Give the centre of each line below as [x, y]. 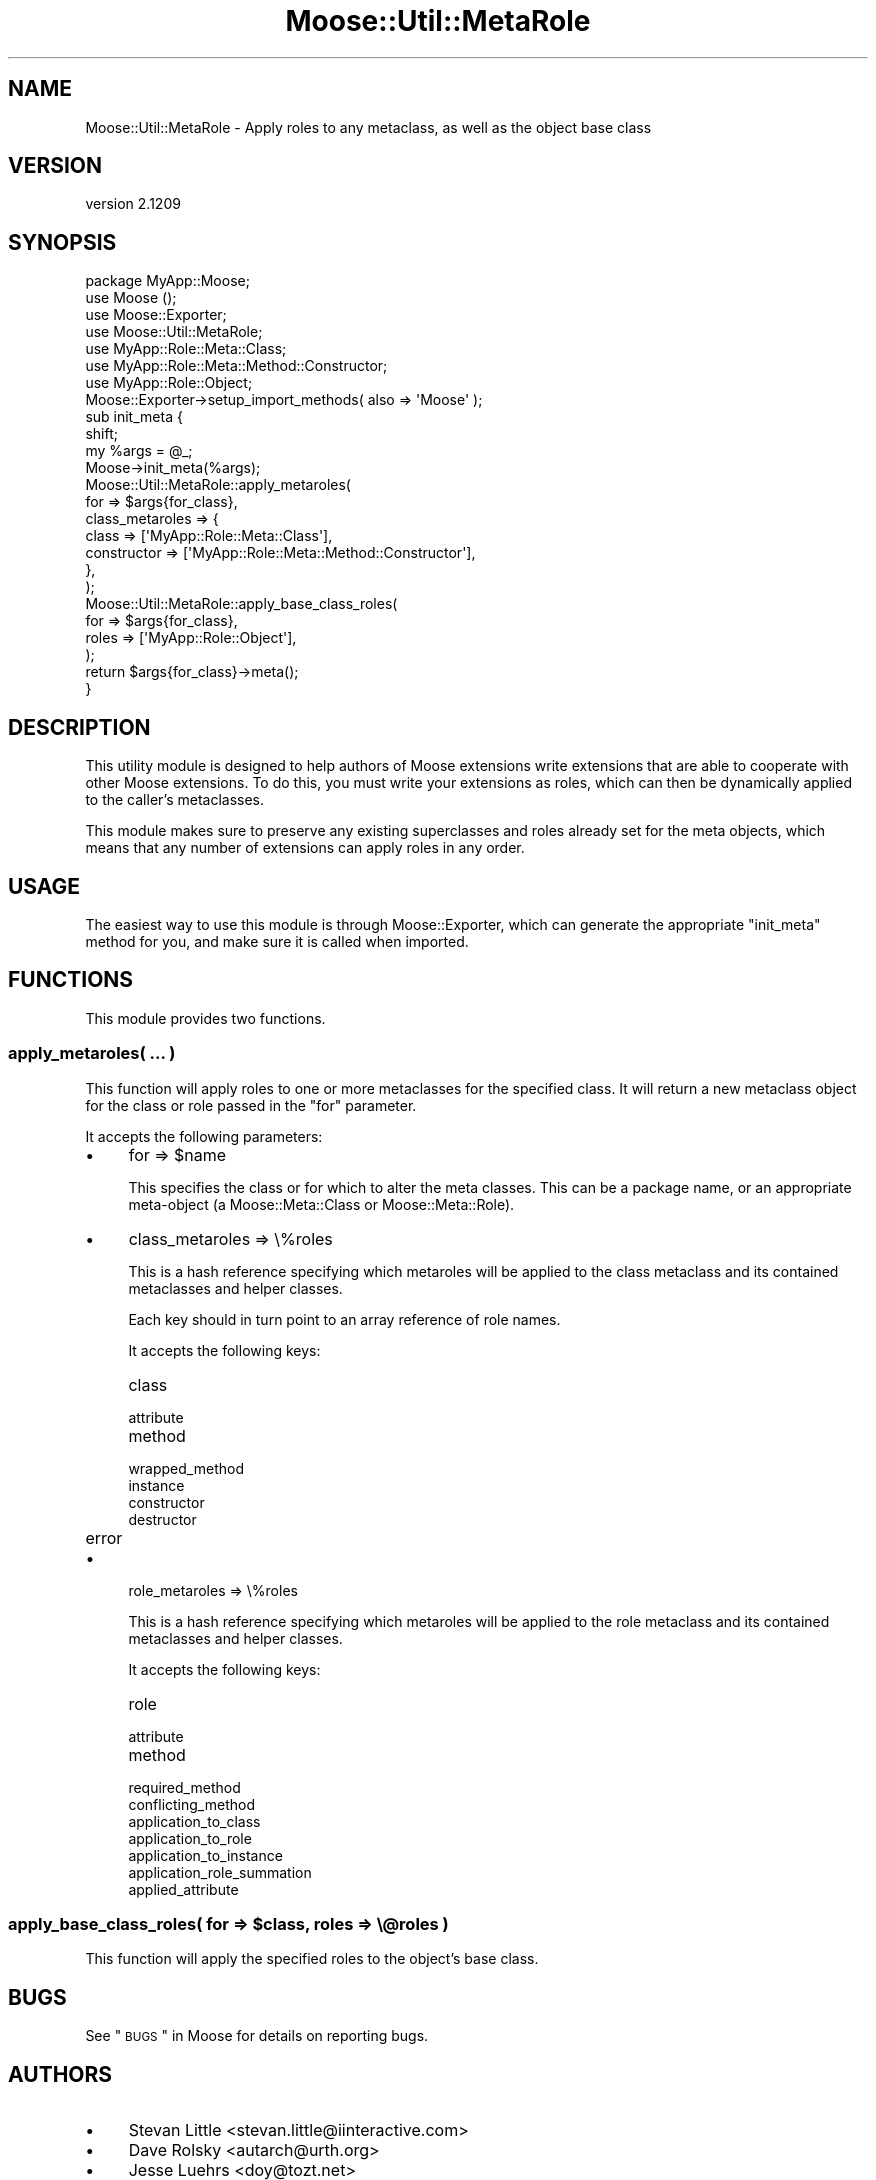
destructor [162, 1519]
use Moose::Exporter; [156, 315]
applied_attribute [183, 1889]
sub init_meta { [134, 417]
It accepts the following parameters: [204, 1136]
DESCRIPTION [79, 727]
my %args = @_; [139, 451]
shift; [101, 434]
